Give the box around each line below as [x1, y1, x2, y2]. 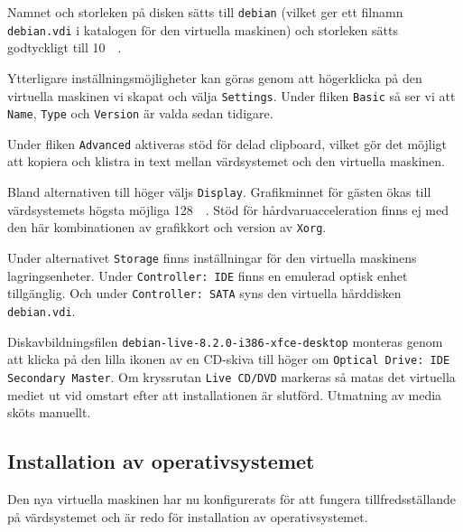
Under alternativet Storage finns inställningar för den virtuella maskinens [7, 247, 417, 266]
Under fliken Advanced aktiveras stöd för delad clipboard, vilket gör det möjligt [7, 134, 448, 153]
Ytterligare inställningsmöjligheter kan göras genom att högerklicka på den [7, 68, 422, 87]
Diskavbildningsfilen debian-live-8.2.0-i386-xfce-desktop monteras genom [7, 331, 443, 350]
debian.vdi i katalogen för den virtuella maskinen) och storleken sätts [7, 20, 398, 39]
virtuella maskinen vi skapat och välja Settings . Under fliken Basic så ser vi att [7, 86, 456, 105]
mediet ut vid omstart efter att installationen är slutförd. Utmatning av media [7, 385, 442, 404]
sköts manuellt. [7, 403, 91, 422]
